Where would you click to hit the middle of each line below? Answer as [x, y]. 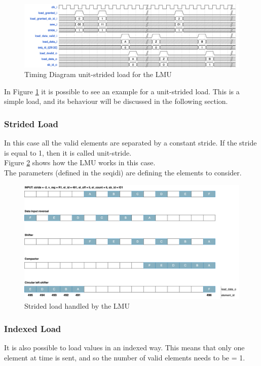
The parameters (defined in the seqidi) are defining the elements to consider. [123, 172]
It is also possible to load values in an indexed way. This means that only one [124, 347]
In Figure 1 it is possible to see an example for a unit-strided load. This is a [122, 91]
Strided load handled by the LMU [77, 306]
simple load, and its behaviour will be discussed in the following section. [116, 101]
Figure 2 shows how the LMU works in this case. [80, 162]
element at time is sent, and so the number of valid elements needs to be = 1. [125, 357]
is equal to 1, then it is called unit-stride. [68, 152]
